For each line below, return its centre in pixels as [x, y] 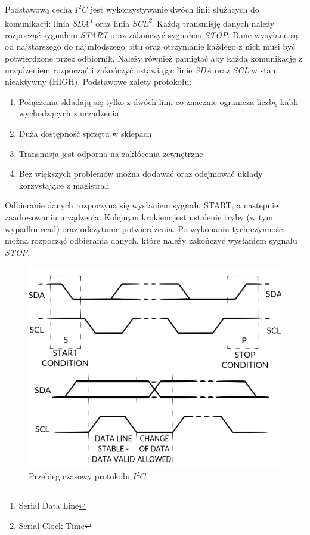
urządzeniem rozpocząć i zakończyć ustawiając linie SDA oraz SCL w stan [140, 70]
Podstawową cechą [38, 9]
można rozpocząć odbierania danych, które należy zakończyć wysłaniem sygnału [151, 240]
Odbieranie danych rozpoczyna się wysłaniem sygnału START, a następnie [142, 205]
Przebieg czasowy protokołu [79, 476]
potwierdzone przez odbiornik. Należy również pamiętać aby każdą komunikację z [154, 58]
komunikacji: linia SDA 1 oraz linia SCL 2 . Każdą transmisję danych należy [140, 22]
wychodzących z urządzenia [69, 113]
